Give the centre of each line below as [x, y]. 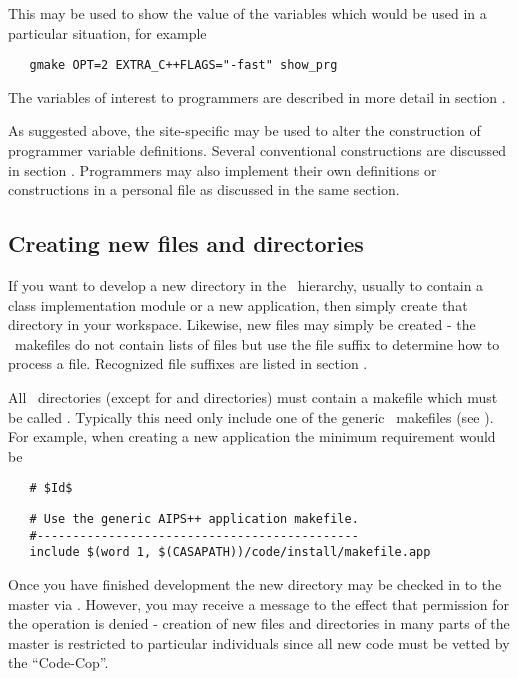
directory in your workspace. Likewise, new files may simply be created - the [242, 324]
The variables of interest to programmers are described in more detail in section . [257, 96]
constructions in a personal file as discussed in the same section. [204, 189]
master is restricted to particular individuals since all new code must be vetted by [259, 642]
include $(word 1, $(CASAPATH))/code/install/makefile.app [230, 552]
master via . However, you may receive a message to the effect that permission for [258, 603]
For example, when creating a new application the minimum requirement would [252, 436]
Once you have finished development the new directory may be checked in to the [255, 583]
